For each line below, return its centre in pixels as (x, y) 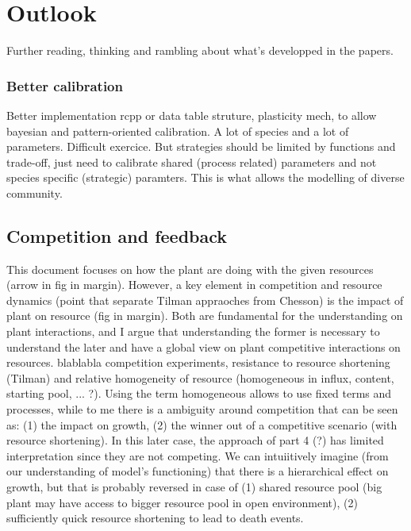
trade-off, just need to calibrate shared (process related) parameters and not (192, 162)
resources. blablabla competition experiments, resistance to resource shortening (198, 362)
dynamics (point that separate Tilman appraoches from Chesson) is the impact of (205, 300)
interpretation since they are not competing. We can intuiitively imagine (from (198, 455)
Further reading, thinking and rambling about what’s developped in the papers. (200, 50)
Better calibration (65, 85)
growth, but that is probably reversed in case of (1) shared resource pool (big (194, 487)
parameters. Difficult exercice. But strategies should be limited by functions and (201, 146)
